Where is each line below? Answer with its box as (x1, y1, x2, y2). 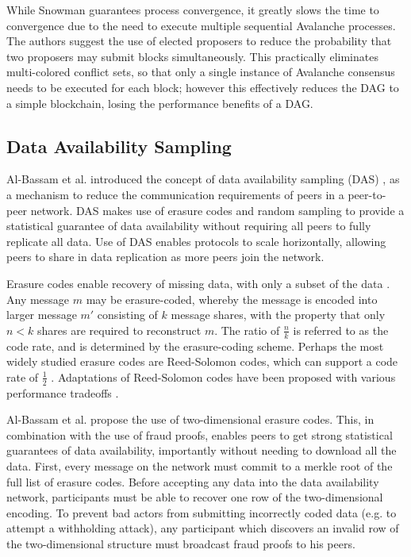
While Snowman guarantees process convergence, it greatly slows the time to (6, 2, 379, 17)
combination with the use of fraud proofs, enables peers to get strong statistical (6, 426, 393, 443)
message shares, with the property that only (171, 306, 386, 323)
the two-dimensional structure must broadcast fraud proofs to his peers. (6, 535, 355, 551)
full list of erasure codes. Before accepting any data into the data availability (6, 473, 379, 490)
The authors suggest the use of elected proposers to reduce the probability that (6, 33, 392, 49)
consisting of (97, 306, 158, 323)
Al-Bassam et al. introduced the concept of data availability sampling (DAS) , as (6, 171, 400, 187)
